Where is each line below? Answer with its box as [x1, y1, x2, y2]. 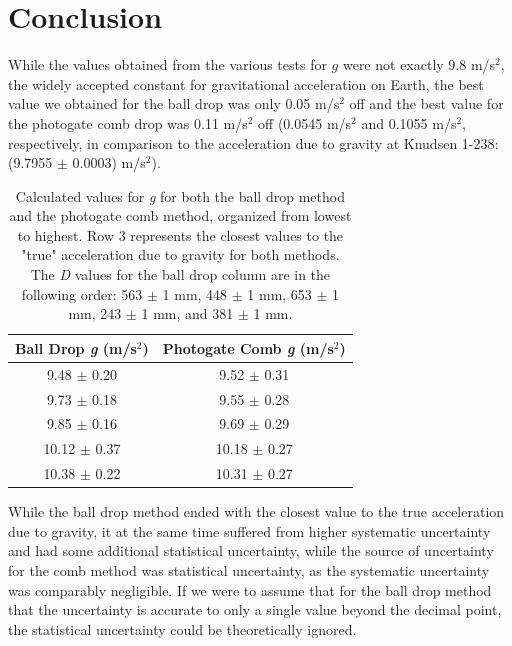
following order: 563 [21, 283, 143, 304]
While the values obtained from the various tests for [8, 54, 327, 75]
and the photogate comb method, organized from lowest [9, 205, 352, 226]
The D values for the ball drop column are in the [30, 264, 331, 285]
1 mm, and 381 [141, 303, 234, 324]
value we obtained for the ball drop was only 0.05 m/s [8, 93, 340, 114]
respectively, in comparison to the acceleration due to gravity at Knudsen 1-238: [8, 132, 499, 153]
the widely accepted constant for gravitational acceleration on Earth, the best [8, 73, 484, 94]
